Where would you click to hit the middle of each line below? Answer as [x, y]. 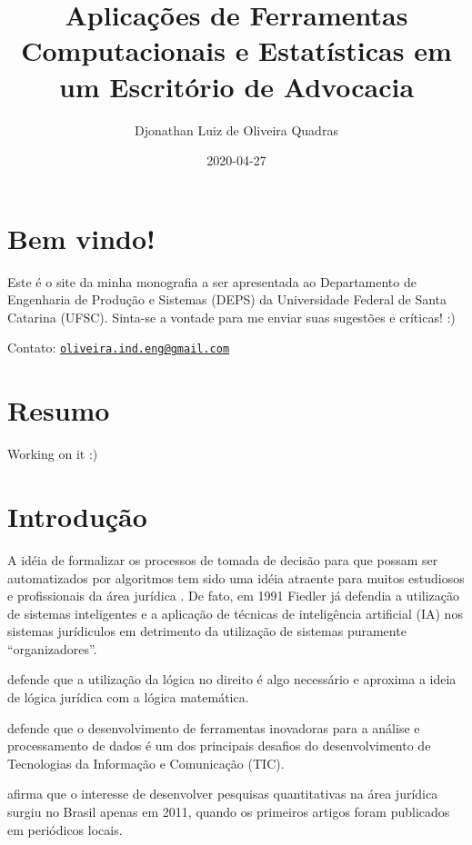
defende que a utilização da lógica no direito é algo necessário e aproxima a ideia [232, 679]
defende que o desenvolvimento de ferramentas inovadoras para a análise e [214, 727]
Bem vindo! [81, 238]
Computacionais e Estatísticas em [236, 50]
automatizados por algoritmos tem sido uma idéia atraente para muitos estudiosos [236, 577]
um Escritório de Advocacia [236, 86]
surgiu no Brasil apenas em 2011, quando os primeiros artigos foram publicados [229, 812]
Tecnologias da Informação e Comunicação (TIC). [146, 763]
